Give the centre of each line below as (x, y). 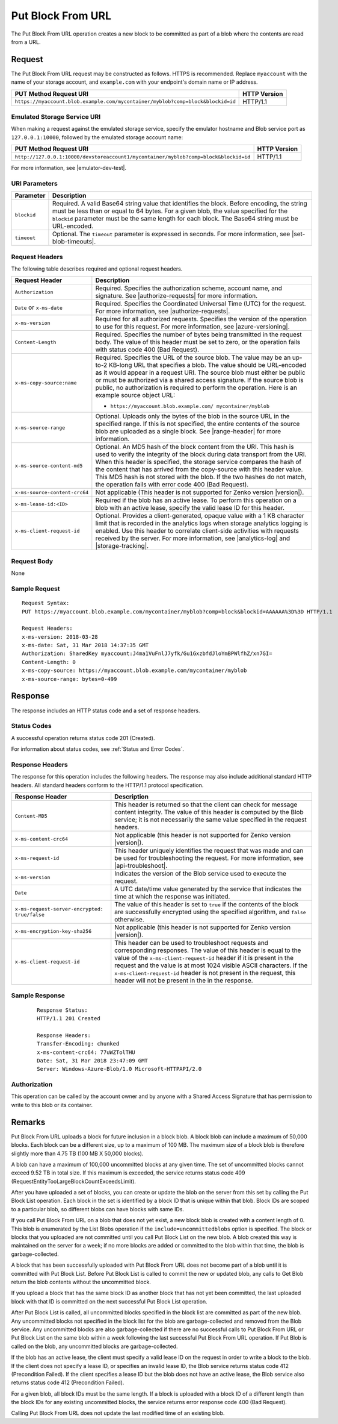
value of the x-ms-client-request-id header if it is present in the (204, 958)
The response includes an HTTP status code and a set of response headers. (106, 710)
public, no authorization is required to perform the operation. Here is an (196, 387)
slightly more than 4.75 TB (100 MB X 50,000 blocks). (77, 1153)
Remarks (28, 1122)
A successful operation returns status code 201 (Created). (83, 738)
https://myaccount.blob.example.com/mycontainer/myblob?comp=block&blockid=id (125, 102)
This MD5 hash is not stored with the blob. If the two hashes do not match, (201, 477)
